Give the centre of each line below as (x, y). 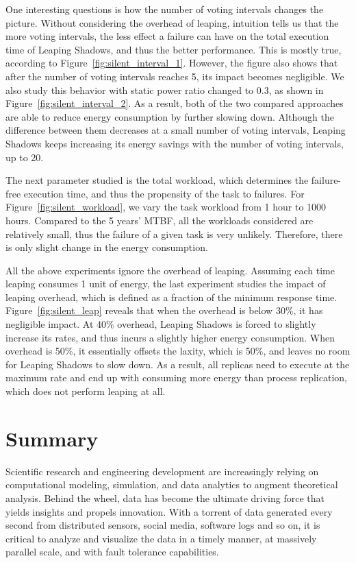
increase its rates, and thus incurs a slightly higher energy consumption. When (170, 337)
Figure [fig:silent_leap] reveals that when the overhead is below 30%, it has (164, 310)
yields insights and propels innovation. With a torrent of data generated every (169, 511)
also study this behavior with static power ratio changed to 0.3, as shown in (165, 89)
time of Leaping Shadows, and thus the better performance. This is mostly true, (174, 49)
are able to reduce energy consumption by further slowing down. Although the (170, 116)
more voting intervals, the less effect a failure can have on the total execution (167, 36)
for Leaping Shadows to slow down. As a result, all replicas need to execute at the (178, 364)
